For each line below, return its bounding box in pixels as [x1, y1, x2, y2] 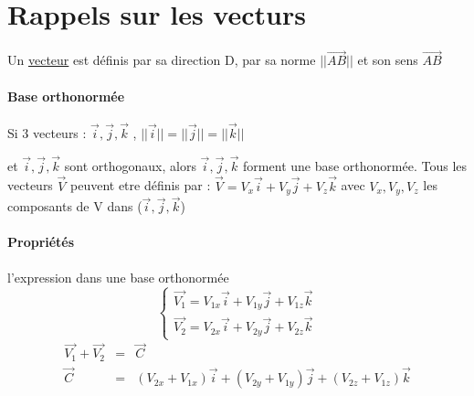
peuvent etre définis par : [69, 176, 211, 195]
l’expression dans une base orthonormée [7, 267, 229, 286]
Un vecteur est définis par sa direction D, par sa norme [7, 50, 316, 70]
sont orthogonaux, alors [64, 155, 196, 175]
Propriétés [7, 232, 75, 252]
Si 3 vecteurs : [7, 123, 87, 142]
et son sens [357, 50, 418, 70]
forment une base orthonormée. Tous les [243, 155, 468, 175]
